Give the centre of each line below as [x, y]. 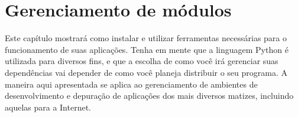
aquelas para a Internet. [48, 107]
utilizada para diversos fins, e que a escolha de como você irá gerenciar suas [142, 61]
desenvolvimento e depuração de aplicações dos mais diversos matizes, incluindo [149, 96]
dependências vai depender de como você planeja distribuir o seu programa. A [146, 72]
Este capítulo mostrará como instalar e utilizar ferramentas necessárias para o [146, 38]
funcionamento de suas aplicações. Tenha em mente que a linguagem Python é [147, 49]
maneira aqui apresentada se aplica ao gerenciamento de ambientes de [131, 84]
